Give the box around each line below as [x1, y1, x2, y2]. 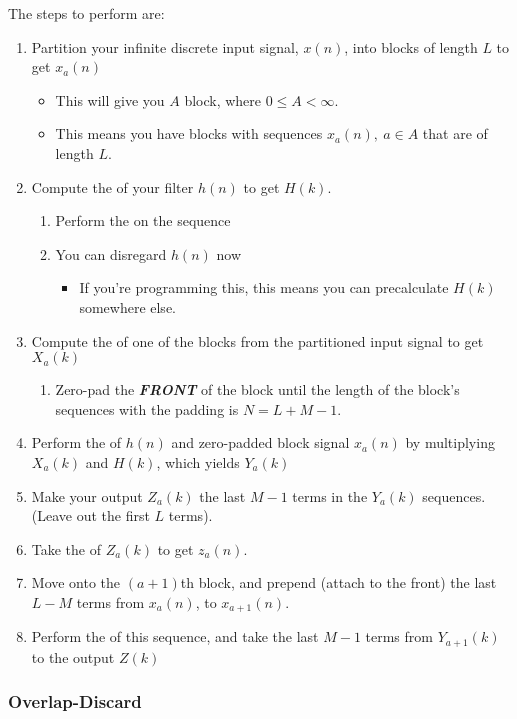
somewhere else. [79, 296, 176, 317]
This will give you [55, 89, 165, 110]
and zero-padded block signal [171, 432, 350, 453]
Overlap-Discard [8, 689, 142, 714]
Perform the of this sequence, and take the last [31, 626, 319, 647]
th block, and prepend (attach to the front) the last [180, 572, 497, 593]
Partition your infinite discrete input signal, [31, 36, 299, 57]
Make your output [31, 485, 143, 506]
